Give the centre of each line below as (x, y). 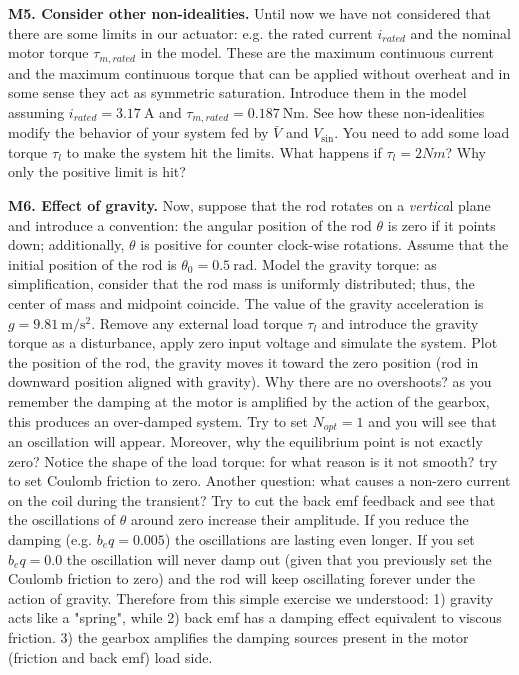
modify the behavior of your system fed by (138, 132)
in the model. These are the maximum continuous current (317, 52)
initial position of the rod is (92, 263)
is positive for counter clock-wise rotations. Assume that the (324, 244)
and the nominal (460, 32)
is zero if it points (441, 224)
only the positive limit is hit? (97, 171)
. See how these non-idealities (394, 111)
